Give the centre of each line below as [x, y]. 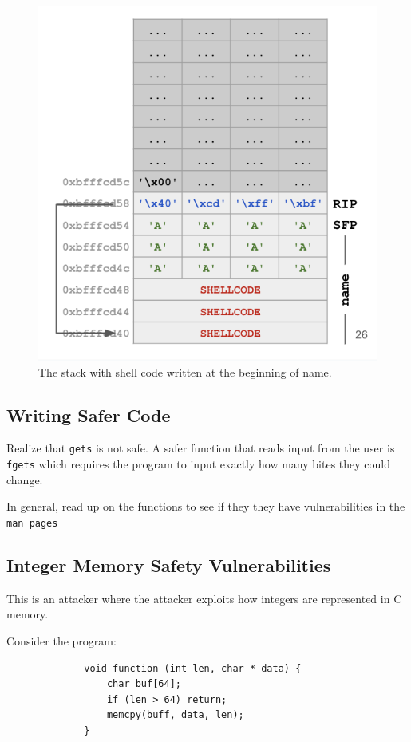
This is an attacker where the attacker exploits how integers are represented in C [204, 598]
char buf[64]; [144, 684]
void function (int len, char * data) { [193, 668]
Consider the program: [61, 640]
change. [25, 479]
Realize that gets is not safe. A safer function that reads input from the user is [201, 448]
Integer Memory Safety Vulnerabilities [169, 564]
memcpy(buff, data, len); [175, 715]
